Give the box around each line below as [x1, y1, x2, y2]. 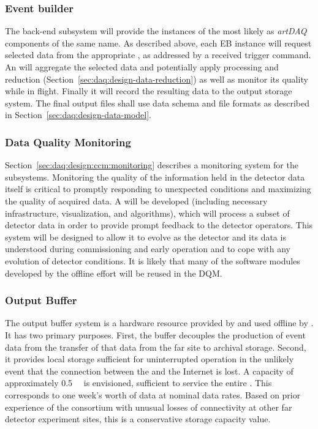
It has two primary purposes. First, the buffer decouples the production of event [5, 328, 306, 341]
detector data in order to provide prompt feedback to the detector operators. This [5, 218, 313, 231]
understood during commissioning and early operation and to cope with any [5, 242, 290, 255]
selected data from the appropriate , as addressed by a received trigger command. [5, 48, 311, 61]
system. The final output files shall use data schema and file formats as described [5, 96, 309, 109]
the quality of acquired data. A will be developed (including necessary [5, 194, 268, 207]
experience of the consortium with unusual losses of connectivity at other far [5, 400, 292, 413]
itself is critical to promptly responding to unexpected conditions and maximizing [5, 182, 311, 195]
